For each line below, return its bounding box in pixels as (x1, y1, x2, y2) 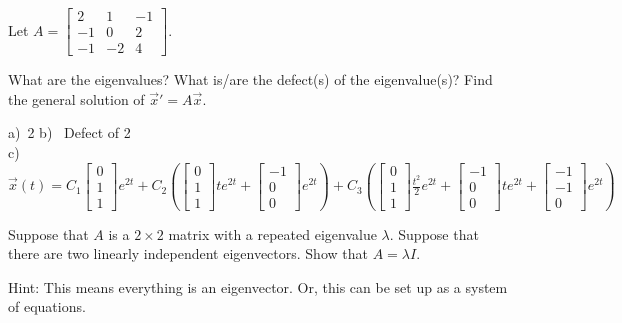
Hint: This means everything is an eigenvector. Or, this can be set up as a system (8, 276, 508, 297)
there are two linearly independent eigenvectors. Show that (8, 243, 368, 264)
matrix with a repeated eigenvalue (168, 223, 377, 244)
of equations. (8, 296, 86, 317)
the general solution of (8, 88, 145, 109)
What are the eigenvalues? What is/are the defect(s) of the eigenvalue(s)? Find (8, 69, 493, 90)
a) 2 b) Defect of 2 (8, 122, 131, 143)
